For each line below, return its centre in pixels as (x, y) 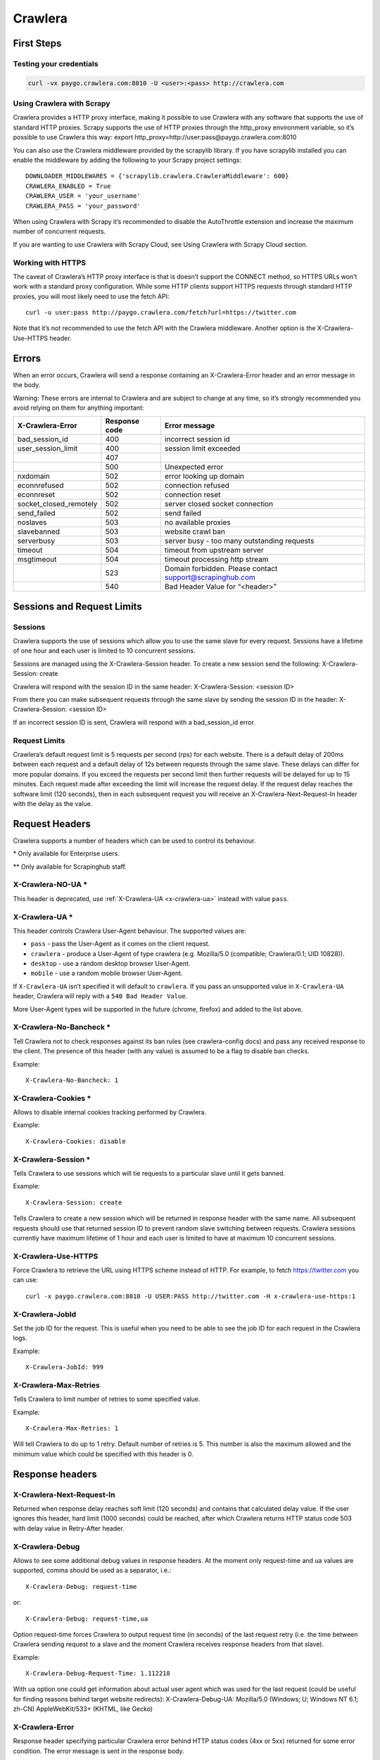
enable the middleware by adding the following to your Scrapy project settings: (127, 160)
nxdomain (34, 477)
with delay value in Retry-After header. (69, 1528)
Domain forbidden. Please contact (221, 569)
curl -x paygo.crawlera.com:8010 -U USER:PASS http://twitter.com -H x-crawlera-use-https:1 (191, 1296)
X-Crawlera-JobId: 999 (65, 1367)
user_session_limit (47, 448)
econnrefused (40, 486)
